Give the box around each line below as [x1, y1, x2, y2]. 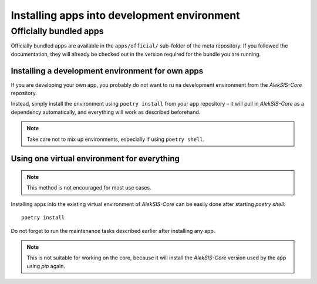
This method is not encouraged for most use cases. [26, 184, 152, 191]
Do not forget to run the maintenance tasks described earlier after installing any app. [11, 227, 215, 234]
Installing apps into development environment [11, 9, 240, 22]
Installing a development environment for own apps [11, 66, 204, 76]
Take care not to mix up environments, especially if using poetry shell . [26, 136, 205, 143]
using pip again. [26, 262, 66, 269]
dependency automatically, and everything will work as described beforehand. [11, 109, 201, 116]
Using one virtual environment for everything [11, 154, 180, 164]
